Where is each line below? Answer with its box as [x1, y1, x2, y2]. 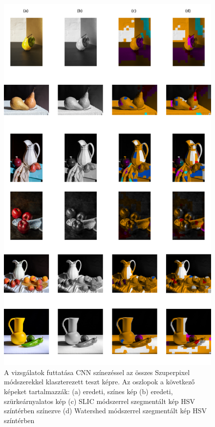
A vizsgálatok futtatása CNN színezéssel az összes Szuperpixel [4, 367, 190, 377]
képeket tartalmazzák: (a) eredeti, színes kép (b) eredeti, [4, 386, 173, 396]
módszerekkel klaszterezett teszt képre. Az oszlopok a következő [4, 377, 195, 387]
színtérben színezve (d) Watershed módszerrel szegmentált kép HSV [4, 405, 207, 416]
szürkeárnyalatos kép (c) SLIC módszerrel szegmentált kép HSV [4, 396, 195, 406]
